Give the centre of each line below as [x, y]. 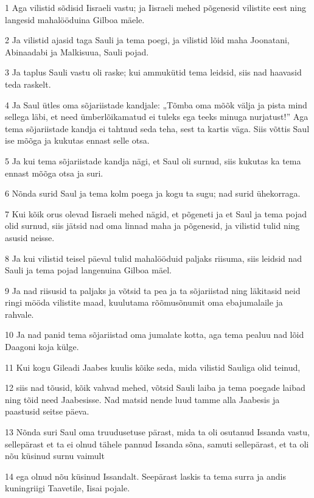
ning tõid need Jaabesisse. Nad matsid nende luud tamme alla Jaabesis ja [142, 399]
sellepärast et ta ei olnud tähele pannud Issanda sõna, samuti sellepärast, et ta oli [157, 444]
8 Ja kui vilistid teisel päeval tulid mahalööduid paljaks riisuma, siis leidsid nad [154, 258]
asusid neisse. [30, 237]
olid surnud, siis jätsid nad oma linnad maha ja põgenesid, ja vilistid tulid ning [152, 226]
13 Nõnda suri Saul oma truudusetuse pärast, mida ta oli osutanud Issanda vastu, [157, 432]
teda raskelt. [28, 84]
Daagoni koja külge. [42, 347]
